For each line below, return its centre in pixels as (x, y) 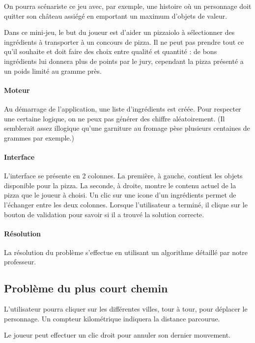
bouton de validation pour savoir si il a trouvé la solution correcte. (104, 214)
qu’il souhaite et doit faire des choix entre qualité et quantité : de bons (111, 51)
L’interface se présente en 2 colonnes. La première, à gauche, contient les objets (123, 176)
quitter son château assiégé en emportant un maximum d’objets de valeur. (116, 15)
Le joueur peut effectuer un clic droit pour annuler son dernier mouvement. (117, 335)
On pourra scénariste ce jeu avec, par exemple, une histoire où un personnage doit (128, 6)
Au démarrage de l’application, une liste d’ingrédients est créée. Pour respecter (123, 108)
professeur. (20, 262)
